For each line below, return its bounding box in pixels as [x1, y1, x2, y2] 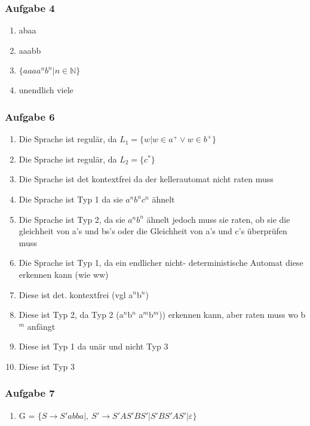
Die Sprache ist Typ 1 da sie [19, 193, 123, 205]
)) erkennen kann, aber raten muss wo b [159, 308, 306, 321]
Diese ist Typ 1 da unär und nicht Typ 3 [19, 340, 168, 353]
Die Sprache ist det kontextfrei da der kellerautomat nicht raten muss [19, 173, 274, 185]
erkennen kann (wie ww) [19, 268, 109, 280]
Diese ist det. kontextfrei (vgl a [19, 288, 133, 301]
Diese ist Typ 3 [19, 360, 75, 372]
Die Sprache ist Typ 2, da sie [19, 213, 125, 225]
